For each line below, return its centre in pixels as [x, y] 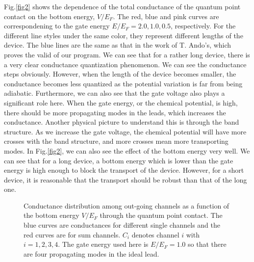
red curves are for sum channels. [72, 234]
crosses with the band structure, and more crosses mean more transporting [116, 141]
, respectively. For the [203, 26]
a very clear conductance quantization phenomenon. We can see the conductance [125, 64]
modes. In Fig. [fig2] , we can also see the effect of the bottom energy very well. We [127, 150]
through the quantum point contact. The [161, 215]
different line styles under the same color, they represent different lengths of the [124, 35]
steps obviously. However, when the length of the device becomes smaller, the [120, 74]
